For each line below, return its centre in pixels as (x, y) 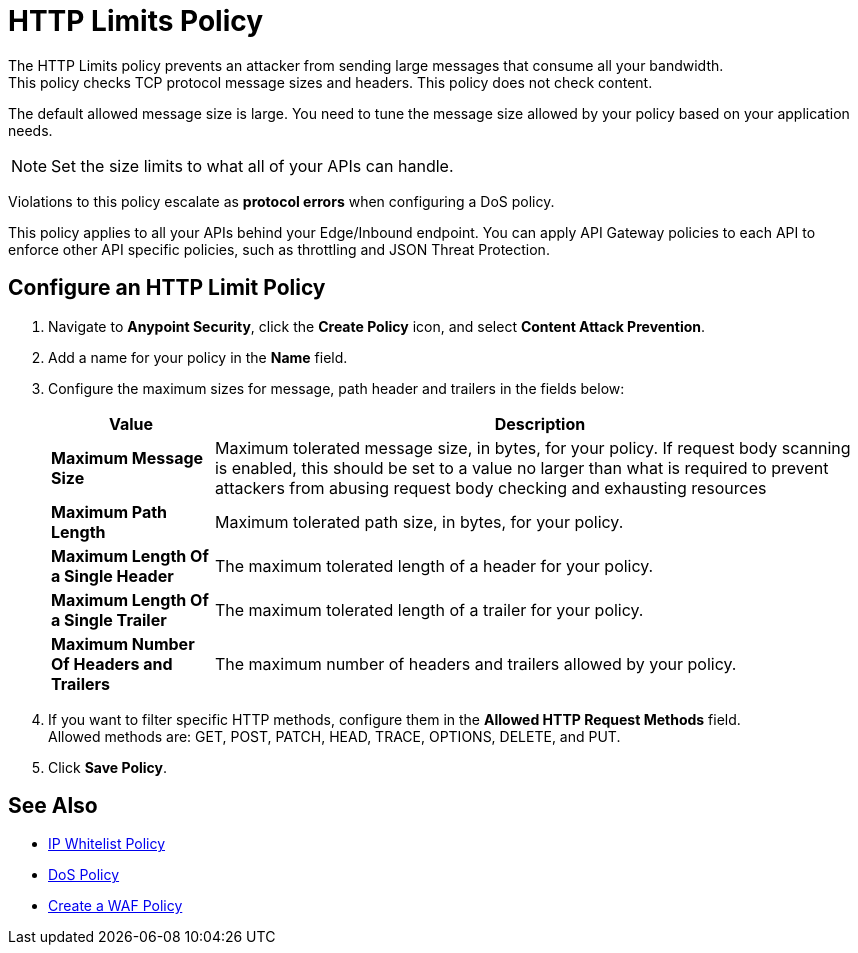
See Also (53, 806)
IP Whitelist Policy (107, 844)
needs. (30, 130)
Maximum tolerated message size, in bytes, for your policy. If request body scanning (532, 447)
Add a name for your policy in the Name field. (198, 357)
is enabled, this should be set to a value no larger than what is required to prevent (521, 467)
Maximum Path (109, 511)
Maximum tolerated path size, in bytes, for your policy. (419, 521)
